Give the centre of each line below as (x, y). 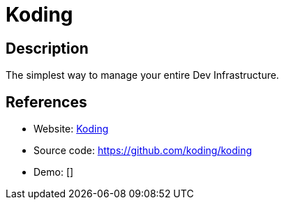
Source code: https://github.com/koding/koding (143, 151)
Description (47, 48)
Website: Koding (71, 129)
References (46, 102)
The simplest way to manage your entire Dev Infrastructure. (142, 75)
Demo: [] (54, 172)
